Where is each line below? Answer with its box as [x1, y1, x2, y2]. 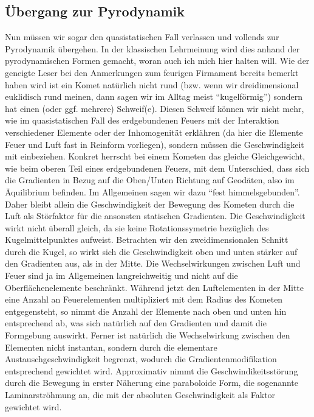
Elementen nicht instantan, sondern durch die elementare [5, 340, 217, 353]
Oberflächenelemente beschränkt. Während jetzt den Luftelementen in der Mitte [5, 281, 304, 293]
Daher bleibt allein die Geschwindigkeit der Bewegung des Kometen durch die [5, 197, 295, 210]
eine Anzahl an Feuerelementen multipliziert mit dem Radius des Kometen [5, 293, 283, 306]
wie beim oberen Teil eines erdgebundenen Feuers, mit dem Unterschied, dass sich [5, 161, 310, 174]
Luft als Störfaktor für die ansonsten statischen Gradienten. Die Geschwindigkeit [5, 209, 305, 222]
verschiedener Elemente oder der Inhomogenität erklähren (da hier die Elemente [5, 125, 303, 138]
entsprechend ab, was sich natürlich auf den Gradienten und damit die [5, 317, 267, 329]
